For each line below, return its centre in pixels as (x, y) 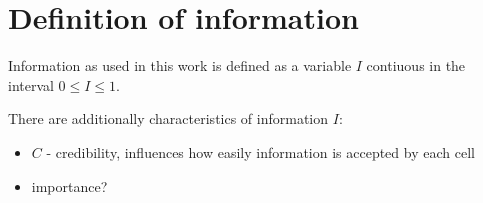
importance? (69, 185)
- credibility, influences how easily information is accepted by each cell (260, 151)
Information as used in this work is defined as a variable (180, 65)
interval (31, 84)
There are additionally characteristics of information (168, 118)
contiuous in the (416, 65)
